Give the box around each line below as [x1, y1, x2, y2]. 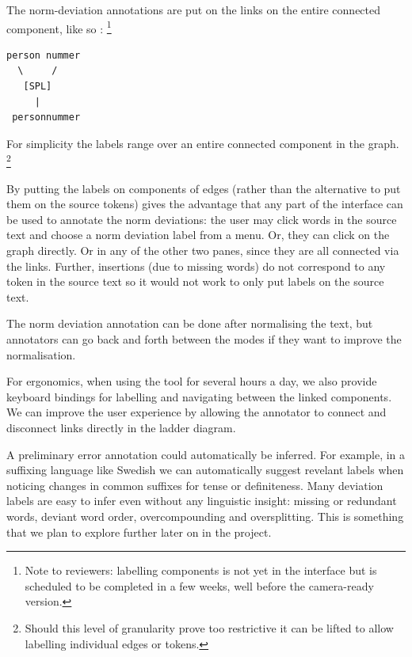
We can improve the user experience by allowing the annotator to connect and [6, 404, 387, 420]
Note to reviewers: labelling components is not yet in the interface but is [25, 562, 377, 579]
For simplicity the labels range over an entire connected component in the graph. [6, 135, 399, 151]
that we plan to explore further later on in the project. [6, 523, 272, 540]
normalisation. [6, 346, 76, 363]
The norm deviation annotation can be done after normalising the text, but [6, 315, 373, 332]
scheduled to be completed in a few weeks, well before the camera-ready [25, 577, 374, 594]
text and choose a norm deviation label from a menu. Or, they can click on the [6, 226, 390, 243]
